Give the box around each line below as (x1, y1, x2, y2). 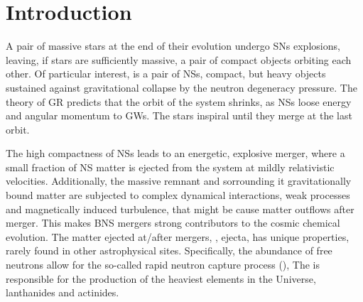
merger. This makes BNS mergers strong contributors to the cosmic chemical (6, 215, 340, 230)
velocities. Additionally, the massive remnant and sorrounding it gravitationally (6, 173, 352, 188)
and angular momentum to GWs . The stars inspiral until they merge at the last (6, 108, 352, 123)
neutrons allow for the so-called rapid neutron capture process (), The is (6, 257, 320, 272)
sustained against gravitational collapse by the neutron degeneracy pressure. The (6, 80, 357, 95)
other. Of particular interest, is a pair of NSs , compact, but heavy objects (6, 66, 326, 81)
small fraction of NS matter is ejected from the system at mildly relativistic (6, 159, 335, 174)
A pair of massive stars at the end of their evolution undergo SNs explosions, (6, 38, 340, 53)
